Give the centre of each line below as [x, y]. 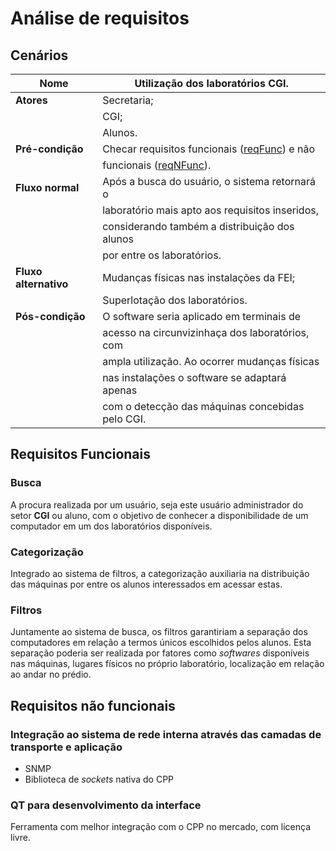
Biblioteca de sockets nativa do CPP [99, 779]
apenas [120, 390]
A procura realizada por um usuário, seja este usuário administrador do [157, 504]
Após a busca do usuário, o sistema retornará [209, 181]
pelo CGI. [124, 419]
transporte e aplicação [66, 747]
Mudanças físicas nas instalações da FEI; [199, 277]
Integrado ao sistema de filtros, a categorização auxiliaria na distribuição [160, 573]
